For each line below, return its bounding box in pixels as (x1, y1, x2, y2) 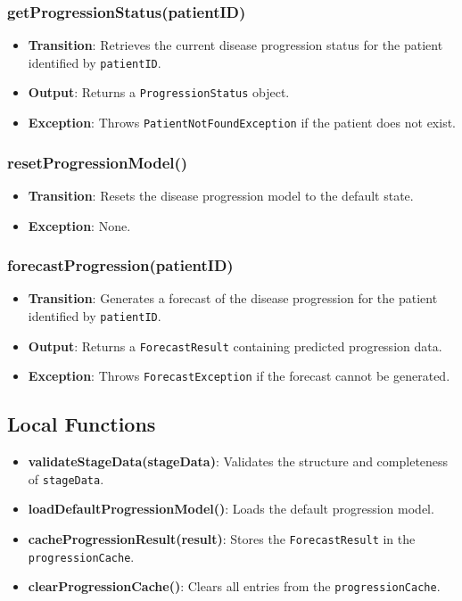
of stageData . (28, 469, 104, 488)
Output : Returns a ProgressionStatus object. (28, 83, 290, 102)
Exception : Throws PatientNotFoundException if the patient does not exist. (28, 113, 456, 132)
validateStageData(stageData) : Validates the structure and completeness (28, 452, 449, 471)
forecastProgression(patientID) (7, 254, 234, 276)
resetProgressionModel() (7, 151, 188, 173)
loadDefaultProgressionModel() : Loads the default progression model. (28, 499, 434, 518)
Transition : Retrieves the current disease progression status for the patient (28, 36, 443, 54)
